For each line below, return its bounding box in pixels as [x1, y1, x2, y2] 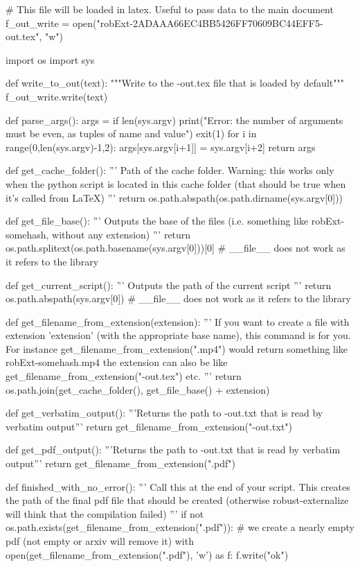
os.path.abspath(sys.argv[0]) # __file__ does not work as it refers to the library [6, 291, 351, 306]
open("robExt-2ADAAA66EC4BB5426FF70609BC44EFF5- [72, 15, 323, 30]
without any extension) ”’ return [52, 227, 191, 241]
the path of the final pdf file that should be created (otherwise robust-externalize [6, 493, 349, 507]
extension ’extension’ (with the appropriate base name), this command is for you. [6, 328, 351, 342]
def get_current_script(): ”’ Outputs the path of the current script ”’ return [6, 277, 332, 292]
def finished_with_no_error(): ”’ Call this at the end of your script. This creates [6, 479, 350, 494]
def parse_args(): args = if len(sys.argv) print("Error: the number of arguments [6, 112, 343, 127]
